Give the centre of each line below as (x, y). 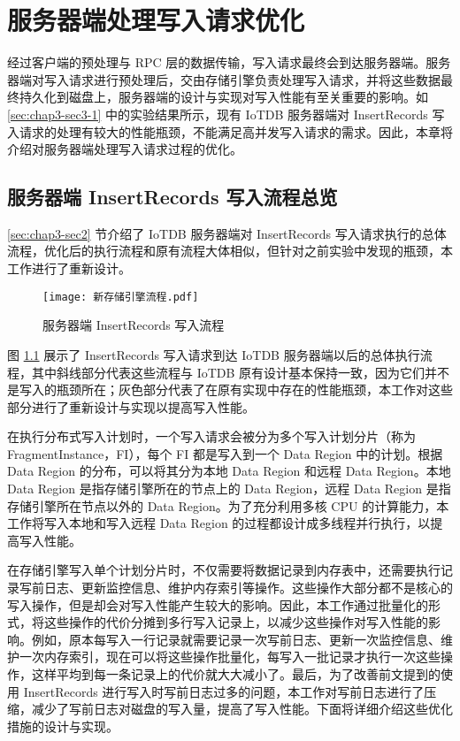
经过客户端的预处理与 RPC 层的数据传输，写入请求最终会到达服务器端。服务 (229, 62)
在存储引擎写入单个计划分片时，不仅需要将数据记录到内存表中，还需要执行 (224, 570)
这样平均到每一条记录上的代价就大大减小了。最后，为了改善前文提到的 (236, 674)
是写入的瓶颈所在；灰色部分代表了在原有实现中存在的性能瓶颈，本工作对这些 (230, 390)
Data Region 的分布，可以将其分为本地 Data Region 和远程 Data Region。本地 (229, 471)
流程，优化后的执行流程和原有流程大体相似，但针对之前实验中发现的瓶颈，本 (230, 251)
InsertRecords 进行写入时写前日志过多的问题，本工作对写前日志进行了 (224, 691)
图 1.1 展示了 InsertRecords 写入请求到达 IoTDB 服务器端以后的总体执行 (214, 354)
